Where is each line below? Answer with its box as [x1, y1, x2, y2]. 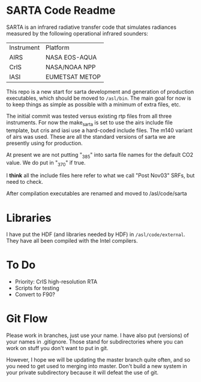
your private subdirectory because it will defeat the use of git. [6, 369, 159, 376]
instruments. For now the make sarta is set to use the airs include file [6, 118, 173, 127]
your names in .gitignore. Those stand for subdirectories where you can [6, 338, 184, 345]
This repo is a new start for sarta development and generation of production [6, 88, 194, 95]
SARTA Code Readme [6, 4, 116, 17]
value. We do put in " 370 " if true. [6, 159, 86, 168]
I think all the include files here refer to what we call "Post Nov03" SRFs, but [6, 172, 195, 179]
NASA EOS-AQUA [45, 53, 97, 61]
